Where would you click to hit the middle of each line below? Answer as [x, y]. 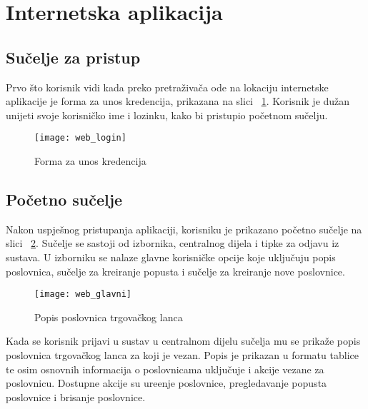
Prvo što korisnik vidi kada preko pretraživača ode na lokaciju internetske [167, 87]
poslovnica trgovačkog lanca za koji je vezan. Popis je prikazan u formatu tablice [182, 355]
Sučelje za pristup [73, 57]
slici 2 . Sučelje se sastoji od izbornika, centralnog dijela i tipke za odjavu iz [173, 243]
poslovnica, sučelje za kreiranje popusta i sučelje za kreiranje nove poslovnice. [175, 271]
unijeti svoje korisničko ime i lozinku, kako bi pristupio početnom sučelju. [167, 115]
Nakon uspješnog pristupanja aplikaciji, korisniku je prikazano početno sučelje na [184, 229]
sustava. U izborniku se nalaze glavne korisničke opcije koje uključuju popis [171, 257]
